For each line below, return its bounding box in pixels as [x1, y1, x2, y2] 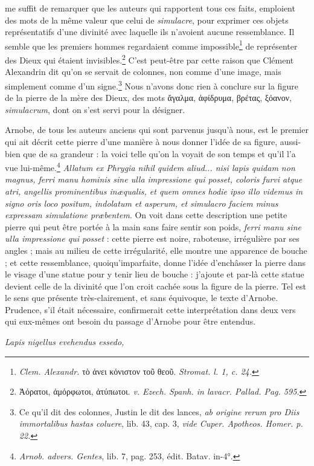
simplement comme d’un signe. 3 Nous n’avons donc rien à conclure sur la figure [5, 77, 298, 92]
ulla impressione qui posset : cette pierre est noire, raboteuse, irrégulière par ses [5, 232, 300, 245]
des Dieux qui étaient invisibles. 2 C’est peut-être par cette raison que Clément [5, 52, 294, 66]
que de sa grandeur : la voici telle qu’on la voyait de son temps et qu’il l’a [23, 147, 296, 160]
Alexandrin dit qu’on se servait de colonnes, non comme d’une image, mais [5, 65, 281, 78]
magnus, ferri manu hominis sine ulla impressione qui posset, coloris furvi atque [5, 173, 303, 186]
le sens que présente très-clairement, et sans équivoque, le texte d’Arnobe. [5, 291, 278, 304]
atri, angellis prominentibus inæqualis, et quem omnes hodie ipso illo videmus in [5, 184, 303, 197]
